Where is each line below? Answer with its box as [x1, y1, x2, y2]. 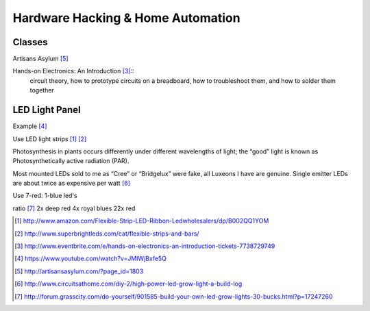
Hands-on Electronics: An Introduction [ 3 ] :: [12, 67, 134, 75]
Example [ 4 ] [12, 122, 47, 130]
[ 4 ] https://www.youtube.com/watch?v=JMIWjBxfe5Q [14, 254, 167, 263]
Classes [12, 36, 48, 48]
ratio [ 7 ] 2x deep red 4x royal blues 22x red [12, 204, 136, 212]
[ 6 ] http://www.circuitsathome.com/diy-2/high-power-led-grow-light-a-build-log [14, 279, 243, 288]
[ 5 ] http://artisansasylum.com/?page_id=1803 [14, 267, 144, 275]
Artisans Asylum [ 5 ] [12, 55, 69, 63]
